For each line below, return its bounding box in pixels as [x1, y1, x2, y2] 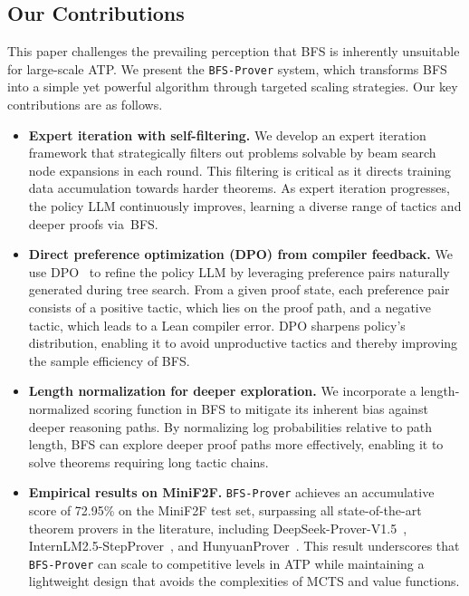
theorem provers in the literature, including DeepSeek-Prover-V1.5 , [28, 518, 407, 537]
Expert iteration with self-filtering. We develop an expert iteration [28, 125, 426, 144]
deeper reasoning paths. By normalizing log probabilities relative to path [28, 417, 432, 436]
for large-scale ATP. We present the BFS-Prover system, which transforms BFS [7, 59, 447, 78]
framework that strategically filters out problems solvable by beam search [28, 143, 436, 162]
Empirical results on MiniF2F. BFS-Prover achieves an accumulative [28, 483, 435, 502]
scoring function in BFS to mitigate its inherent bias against [93, 399, 428, 418]
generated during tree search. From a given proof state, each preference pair [28, 280, 450, 299]
